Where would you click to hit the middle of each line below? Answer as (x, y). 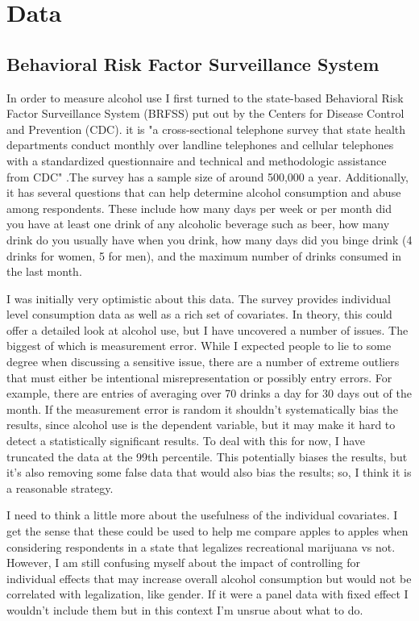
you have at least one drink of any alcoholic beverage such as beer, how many (198, 224)
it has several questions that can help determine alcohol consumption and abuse (204, 192)
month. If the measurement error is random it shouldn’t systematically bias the (202, 408)
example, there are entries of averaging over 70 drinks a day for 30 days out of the (209, 393)
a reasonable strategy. (60, 488)
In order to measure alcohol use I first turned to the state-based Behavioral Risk (205, 97)
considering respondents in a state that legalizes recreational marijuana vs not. (201, 546)
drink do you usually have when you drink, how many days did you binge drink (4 (209, 239)
